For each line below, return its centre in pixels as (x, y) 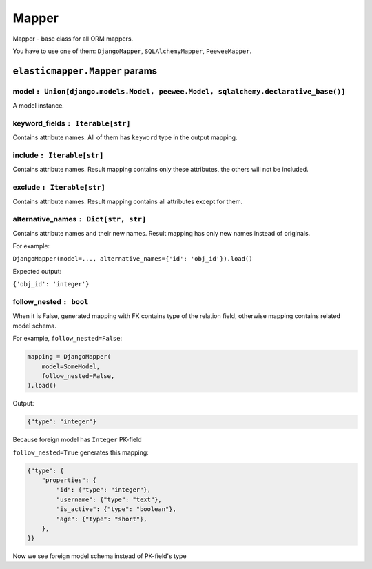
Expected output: (37, 271)
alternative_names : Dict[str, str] (80, 219)
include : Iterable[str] (58, 155)
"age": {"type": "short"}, (102, 519)
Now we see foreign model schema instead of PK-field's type (100, 556)
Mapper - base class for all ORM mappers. (73, 39)
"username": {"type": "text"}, (109, 499)
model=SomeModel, (71, 366)
